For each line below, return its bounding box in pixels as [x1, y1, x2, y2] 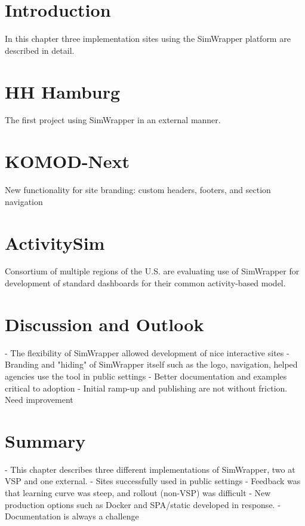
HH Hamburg [5, 79, 121, 103]
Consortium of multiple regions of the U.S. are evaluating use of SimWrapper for [5, 265, 300, 277]
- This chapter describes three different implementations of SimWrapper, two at [5, 463, 295, 475]
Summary [5, 428, 86, 452]
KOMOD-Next [5, 149, 130, 173]
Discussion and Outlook [5, 311, 204, 336]
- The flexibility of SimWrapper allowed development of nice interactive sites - [5, 346, 289, 359]
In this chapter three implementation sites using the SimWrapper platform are [5, 32, 291, 45]
